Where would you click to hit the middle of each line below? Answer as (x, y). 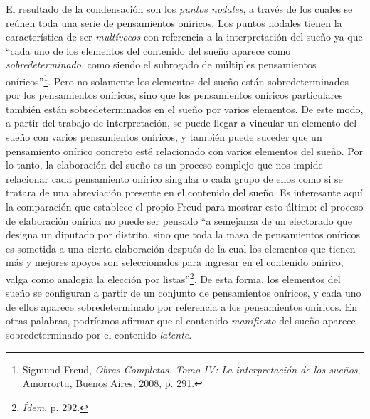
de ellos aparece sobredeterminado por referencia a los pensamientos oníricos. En (182, 306)
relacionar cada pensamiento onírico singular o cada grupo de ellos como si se (174, 178)
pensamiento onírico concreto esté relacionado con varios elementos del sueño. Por (184, 150)
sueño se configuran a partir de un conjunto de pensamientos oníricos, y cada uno (184, 293)
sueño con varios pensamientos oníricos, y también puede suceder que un (164, 137)
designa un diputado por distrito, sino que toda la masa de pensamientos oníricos (183, 234)
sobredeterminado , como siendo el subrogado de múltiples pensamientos (161, 64)
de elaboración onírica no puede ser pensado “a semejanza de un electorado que (179, 220)
